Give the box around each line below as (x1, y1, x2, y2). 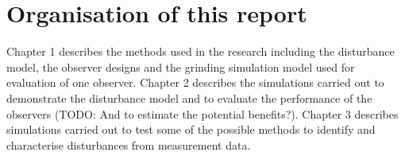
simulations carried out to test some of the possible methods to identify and (6, 121, 376, 138)
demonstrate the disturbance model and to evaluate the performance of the (6, 89, 372, 106)
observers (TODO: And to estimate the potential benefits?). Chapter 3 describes (6, 105, 399, 122)
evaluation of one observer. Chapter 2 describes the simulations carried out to (6, 74, 384, 91)
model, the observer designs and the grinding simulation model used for (6, 58, 355, 75)
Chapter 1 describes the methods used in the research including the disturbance (6, 43, 395, 60)
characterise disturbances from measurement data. (6, 136, 251, 153)
